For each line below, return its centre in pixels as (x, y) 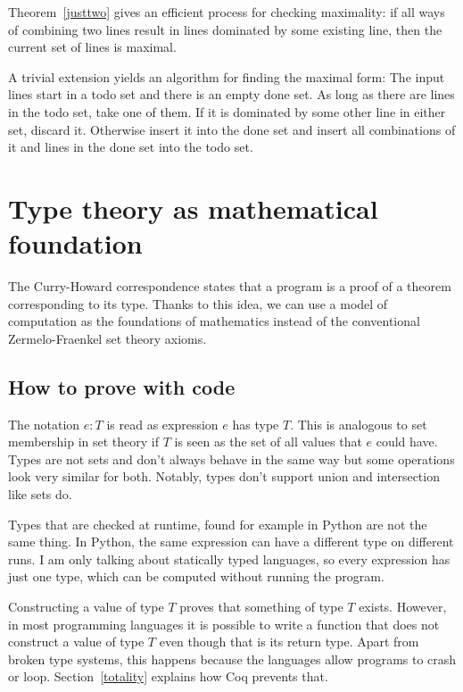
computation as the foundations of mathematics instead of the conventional (214, 321)
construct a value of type (76, 642)
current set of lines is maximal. (92, 47)
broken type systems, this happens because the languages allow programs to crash (232, 659)
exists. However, (403, 606)
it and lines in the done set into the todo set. (131, 147)
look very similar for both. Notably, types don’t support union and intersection (224, 476)
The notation (44, 424)
